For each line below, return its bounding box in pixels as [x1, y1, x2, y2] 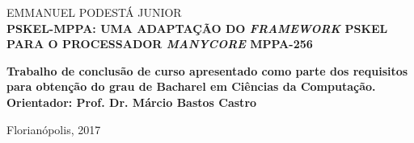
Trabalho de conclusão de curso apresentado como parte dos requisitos [6, 62, 408, 79]
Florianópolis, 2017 [6, 121, 101, 137]
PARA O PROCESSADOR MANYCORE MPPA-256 [6, 35, 313, 52]
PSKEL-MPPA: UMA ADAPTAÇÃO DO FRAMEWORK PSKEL [6, 19, 388, 36]
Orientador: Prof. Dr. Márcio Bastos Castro [6, 93, 257, 110]
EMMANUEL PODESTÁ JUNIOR [6, 4, 182, 20]
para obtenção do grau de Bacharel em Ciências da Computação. [6, 78, 376, 95]
